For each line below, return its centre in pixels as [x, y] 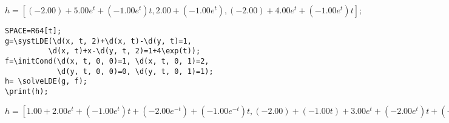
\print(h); [27, 91]
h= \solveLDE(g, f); [46, 81]
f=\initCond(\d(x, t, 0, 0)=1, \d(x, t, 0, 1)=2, [107, 61]
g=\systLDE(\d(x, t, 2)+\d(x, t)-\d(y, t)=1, [98, 41]
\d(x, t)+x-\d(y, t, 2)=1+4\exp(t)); [124, 51]
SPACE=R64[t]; [33, 31]
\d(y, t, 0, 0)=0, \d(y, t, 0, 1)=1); [135, 71]
